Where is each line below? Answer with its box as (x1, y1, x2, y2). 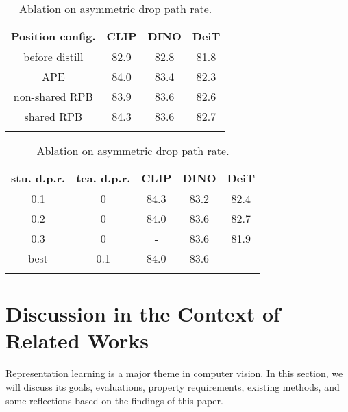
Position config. (11, 28, 96, 44)
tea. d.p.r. (76, 170, 131, 186)
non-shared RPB (13, 88, 93, 104)
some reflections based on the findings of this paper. (5, 393, 223, 407)
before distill (23, 49, 84, 64)
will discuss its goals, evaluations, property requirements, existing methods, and (5, 379, 340, 393)
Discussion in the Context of (5, 300, 280, 328)
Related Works (5, 326, 149, 354)
